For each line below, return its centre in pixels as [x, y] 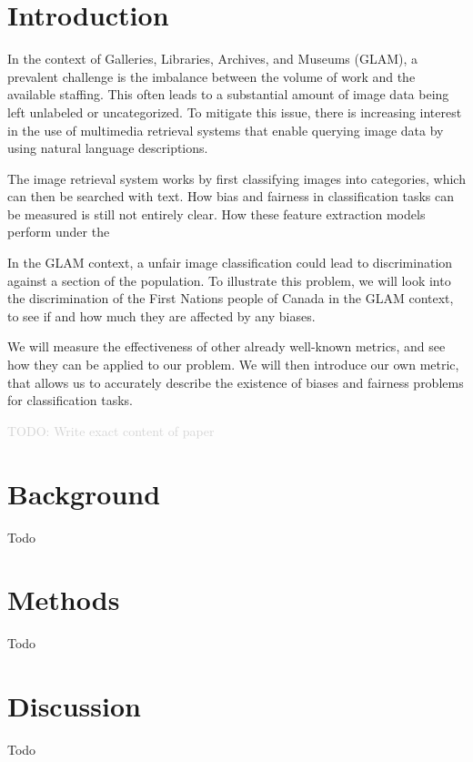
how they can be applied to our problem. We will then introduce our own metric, [233, 365]
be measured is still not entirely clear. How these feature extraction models [216, 213]
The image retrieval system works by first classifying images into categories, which [236, 178]
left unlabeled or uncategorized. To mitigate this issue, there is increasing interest [235, 112]
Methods [64, 599]
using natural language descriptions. [108, 148]
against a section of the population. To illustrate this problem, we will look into [229, 280]
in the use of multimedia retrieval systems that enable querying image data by [226, 130]
